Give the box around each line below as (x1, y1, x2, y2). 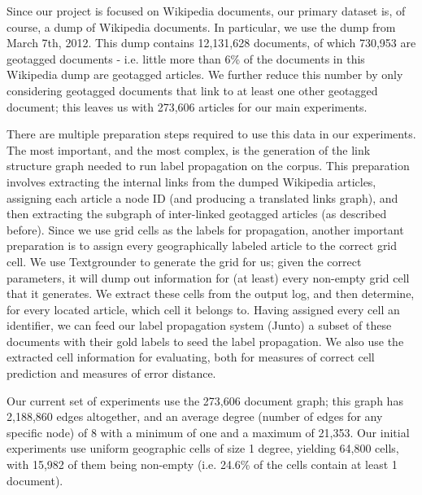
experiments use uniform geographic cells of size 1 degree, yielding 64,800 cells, (7, 440, 399, 457)
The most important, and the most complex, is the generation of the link (7, 141, 371, 158)
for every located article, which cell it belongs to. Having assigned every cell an (7, 300, 400, 318)
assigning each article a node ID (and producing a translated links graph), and (7, 189, 398, 206)
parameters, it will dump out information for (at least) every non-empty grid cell (7, 269, 410, 286)
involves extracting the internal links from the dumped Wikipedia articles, (7, 173, 376, 190)
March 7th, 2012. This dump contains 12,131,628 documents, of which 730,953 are (7, 34, 416, 51)
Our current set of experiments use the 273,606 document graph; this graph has (7, 392, 403, 409)
